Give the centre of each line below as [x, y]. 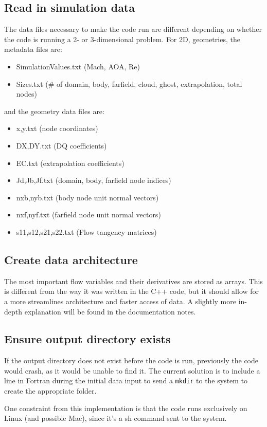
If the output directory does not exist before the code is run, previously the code [131, 360]
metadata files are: [33, 49]
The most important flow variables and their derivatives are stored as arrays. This [133, 281]
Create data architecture [71, 259]
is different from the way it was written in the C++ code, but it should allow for [132, 291]
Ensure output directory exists [87, 339]
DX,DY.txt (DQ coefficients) [61, 145]
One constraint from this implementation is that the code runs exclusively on [126, 408]
